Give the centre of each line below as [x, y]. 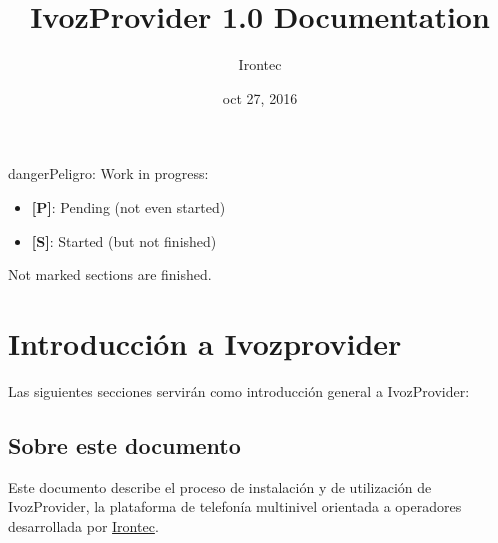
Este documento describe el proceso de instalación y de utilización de [220, 486]
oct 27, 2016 [260, 97]
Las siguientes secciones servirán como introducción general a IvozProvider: [239, 390]
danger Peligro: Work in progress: [108, 173]
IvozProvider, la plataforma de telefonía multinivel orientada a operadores [235, 506]
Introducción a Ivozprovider [205, 342]
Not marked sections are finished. [110, 274]
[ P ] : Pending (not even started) [128, 206]
